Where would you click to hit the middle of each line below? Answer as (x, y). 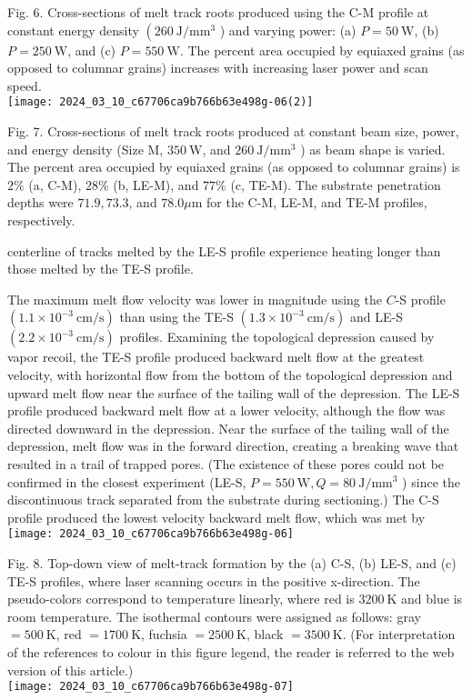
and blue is (432, 599)
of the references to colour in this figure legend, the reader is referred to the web (231, 651)
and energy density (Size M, (85, 149)
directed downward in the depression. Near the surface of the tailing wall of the (228, 428)
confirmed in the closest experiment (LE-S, (127, 481)
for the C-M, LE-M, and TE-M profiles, (317, 202)
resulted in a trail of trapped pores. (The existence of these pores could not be (226, 463)
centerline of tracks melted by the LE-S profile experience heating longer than (224, 250)
